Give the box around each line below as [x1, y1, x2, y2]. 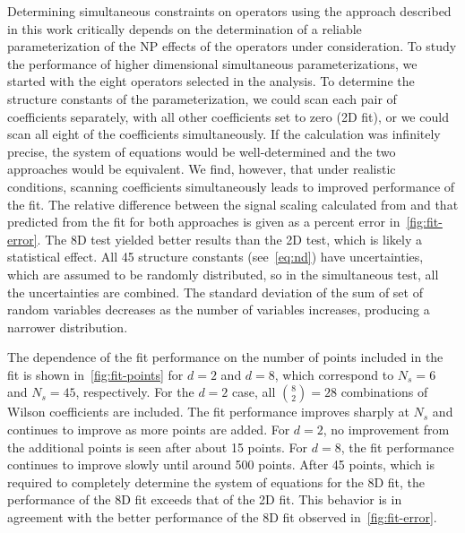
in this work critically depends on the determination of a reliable [7, 19, 362, 38]
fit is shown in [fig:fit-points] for [7, 365, 184, 383]
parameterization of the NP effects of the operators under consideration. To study [7, 37, 457, 56]
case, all [231, 383, 276, 401]
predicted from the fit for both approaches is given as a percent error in [7, 212, 400, 231]
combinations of [340, 383, 428, 401]
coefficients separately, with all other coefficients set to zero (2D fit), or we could [7, 107, 449, 125]
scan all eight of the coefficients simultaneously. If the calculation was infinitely [7, 125, 441, 143]
